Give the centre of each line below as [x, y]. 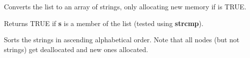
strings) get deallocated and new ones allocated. [76, 49]
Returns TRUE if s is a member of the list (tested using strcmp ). [104, 23]
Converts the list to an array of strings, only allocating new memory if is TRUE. [125, 6]
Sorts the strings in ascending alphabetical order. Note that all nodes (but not [122, 40]
